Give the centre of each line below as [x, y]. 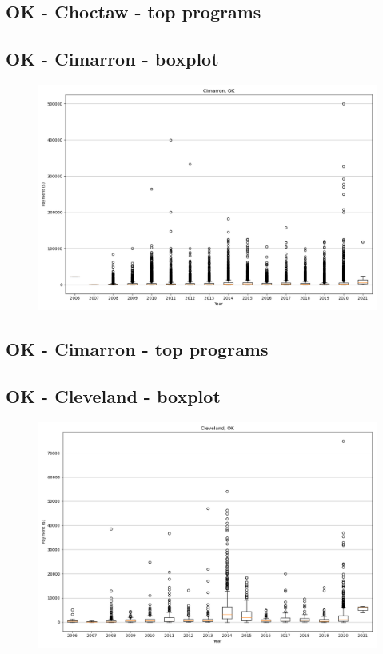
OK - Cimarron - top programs [137, 349]
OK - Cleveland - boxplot [113, 396]
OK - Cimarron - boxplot [112, 59]
